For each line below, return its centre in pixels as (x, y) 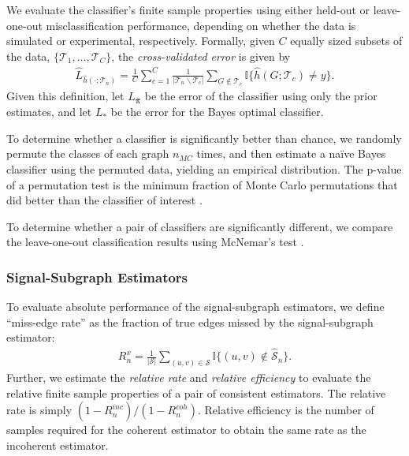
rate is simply (39, 410)
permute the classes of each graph (88, 153)
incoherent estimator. (58, 445)
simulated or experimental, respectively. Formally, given (141, 41)
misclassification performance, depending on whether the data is (201, 25)
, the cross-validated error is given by (201, 56)
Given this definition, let (65, 96)
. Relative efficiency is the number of (286, 410)
